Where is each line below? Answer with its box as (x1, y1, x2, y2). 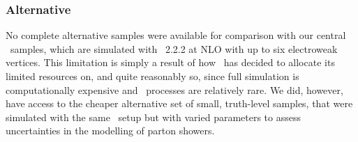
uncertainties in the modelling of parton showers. (6, 123, 215, 138)
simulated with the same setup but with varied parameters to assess (6, 109, 301, 124)
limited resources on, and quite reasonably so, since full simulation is (6, 69, 299, 83)
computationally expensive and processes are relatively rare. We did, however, (6, 82, 343, 97)
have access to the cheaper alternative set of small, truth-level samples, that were (6, 96, 353, 111)
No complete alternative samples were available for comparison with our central (6, 28, 346, 42)
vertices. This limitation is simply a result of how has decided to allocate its (6, 55, 335, 70)
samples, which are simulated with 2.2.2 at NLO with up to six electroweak (10, 41, 338, 56)
